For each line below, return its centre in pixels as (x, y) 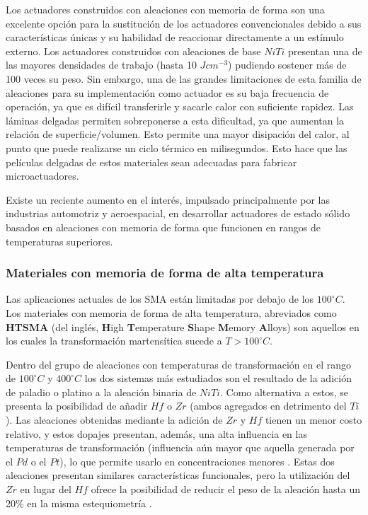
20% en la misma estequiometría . (79, 503)
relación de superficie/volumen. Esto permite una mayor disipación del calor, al (178, 134)
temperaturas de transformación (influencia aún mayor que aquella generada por (180, 447)
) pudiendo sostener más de (287, 65)
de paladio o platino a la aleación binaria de (101, 392)
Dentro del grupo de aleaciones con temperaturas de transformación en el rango (178, 364)
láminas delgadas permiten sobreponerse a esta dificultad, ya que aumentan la (175, 120)
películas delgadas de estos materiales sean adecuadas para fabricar (151, 162)
